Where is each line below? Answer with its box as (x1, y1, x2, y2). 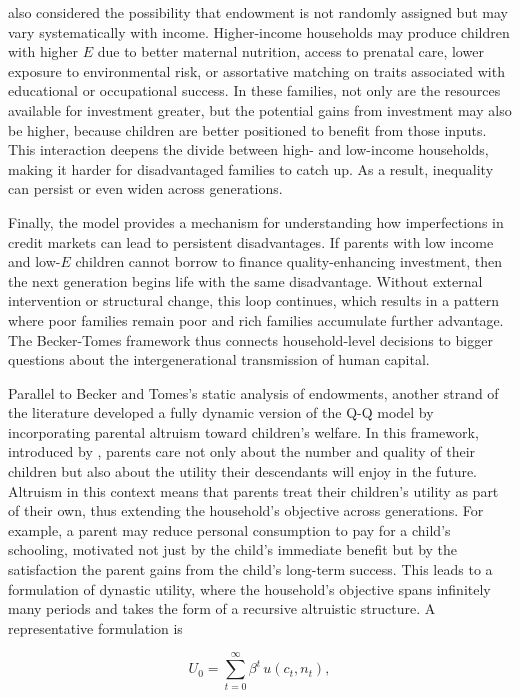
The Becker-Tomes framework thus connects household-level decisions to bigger (8, 329, 493, 350)
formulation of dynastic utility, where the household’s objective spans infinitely (8, 578, 491, 599)
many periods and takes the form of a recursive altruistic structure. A (8, 598, 436, 619)
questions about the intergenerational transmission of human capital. (8, 349, 430, 370)
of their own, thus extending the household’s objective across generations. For (8, 500, 484, 521)
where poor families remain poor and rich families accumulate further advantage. (8, 309, 504, 330)
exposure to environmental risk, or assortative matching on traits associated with (8, 60, 505, 81)
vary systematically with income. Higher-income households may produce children (8, 21, 510, 42)
